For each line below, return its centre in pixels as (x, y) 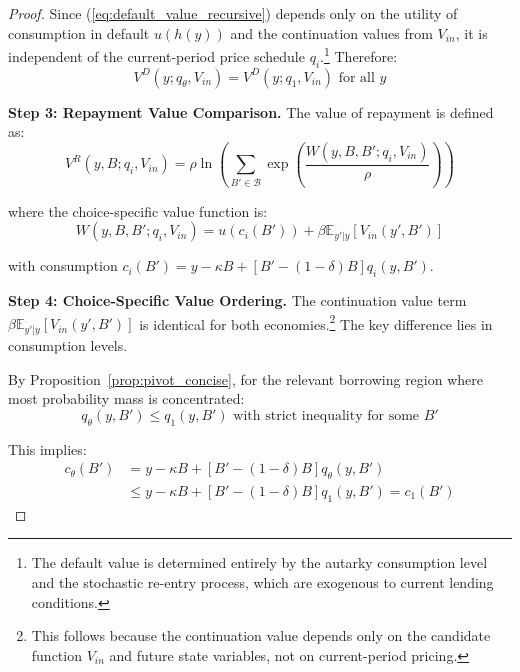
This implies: (47, 448)
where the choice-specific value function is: (138, 210)
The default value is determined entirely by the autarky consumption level (259, 562)
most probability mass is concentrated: (126, 398)
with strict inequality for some (326, 415)
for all (356, 77)
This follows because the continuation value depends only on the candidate (261, 635)
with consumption (63, 265)
